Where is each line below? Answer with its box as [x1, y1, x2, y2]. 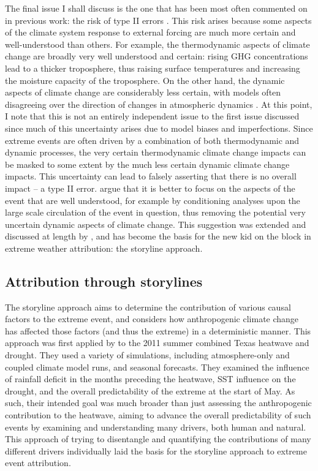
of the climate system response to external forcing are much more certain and [5, 26, 296, 39]
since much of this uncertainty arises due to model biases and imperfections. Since [5, 121, 313, 134]
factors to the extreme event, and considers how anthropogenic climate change [5, 312, 299, 325]
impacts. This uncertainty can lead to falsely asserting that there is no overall [5, 170, 297, 183]
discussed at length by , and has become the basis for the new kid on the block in [5, 230, 311, 243]
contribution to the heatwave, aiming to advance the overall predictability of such [5, 409, 311, 421]
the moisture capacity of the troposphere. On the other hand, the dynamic [5, 73, 285, 86]
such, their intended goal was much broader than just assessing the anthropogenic [5, 396, 312, 409]
